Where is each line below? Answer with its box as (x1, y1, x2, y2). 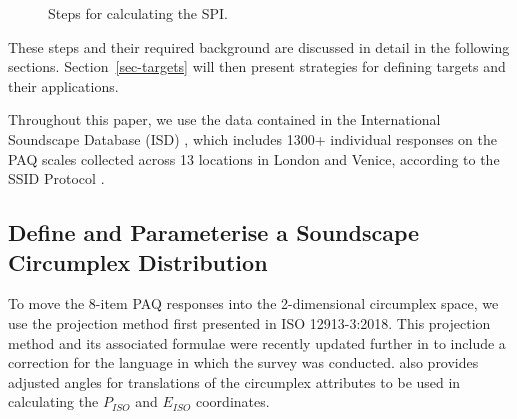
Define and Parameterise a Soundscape (8, 217, 420, 248)
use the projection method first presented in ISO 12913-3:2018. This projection (8, 312, 491, 333)
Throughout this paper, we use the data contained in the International (8, 109, 441, 130)
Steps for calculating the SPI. (48, 3, 228, 23)
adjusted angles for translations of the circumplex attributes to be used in (8, 371, 461, 392)
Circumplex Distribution (8, 246, 268, 277)
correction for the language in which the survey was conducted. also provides (8, 352, 479, 373)
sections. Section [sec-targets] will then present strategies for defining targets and (8, 56, 506, 77)
